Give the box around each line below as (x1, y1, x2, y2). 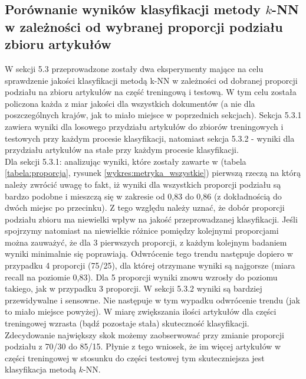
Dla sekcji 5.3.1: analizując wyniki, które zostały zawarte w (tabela (5, 155, 246, 167)
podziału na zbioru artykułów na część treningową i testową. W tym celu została (5, 86, 297, 98)
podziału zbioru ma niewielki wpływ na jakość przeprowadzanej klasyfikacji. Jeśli (5, 213, 298, 225)
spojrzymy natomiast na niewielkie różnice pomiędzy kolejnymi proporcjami (5, 224, 279, 237)
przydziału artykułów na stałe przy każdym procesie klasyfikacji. (5, 143, 239, 156)
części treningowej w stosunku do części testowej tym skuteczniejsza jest (5, 351, 265, 364)
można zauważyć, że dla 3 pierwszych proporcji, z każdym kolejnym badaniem (5, 236, 287, 248)
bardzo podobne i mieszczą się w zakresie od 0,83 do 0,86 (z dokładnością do (5, 189, 282, 202)
